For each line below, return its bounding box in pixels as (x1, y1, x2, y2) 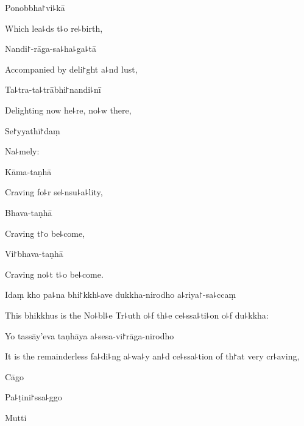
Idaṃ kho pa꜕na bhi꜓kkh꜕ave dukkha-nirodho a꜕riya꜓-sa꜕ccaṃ (5, 288, 236, 301)
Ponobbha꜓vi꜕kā (5, 1, 65, 13)
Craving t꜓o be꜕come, (5, 226, 85, 239)
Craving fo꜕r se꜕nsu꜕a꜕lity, (5, 186, 103, 198)
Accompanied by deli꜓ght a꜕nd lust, (5, 62, 138, 75)
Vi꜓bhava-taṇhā (5, 247, 63, 260)
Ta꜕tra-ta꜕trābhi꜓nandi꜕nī (5, 83, 101, 96)
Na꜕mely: (5, 145, 40, 157)
